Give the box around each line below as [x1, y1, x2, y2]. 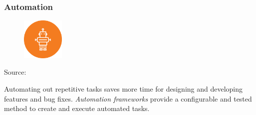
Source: [4, 67, 26, 77]
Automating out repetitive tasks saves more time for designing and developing [4, 83, 243, 94]
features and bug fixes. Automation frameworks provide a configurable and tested [4, 93, 252, 104]
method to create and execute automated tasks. [4, 103, 150, 114]
